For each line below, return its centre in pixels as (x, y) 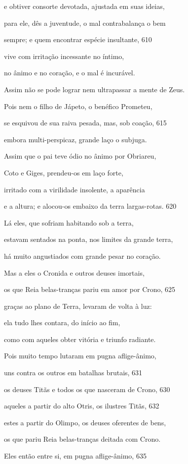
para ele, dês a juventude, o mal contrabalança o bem (85, 23)
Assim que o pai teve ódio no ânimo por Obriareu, (80, 156)
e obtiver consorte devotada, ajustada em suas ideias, (84, 6)
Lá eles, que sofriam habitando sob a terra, (69, 222)
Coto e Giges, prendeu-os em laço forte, (64, 172)
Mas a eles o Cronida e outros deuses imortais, (74, 272)
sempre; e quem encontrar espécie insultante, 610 (78, 39)
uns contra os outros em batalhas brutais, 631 (73, 373)
